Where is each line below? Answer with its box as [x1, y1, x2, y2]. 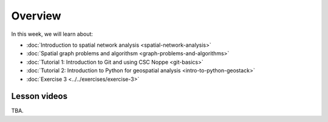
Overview [11, 9, 61, 22]
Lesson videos [11, 91, 68, 101]
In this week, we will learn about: [11, 30, 94, 38]
